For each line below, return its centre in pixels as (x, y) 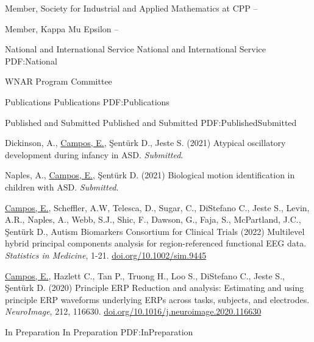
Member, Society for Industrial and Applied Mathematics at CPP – (131, 8)
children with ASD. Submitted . (62, 187)
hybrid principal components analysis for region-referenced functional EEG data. (156, 243)
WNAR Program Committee (59, 81)
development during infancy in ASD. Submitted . (94, 154)
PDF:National (31, 61)
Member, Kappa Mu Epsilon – (62, 28)
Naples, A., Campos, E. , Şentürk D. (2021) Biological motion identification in (150, 175)
